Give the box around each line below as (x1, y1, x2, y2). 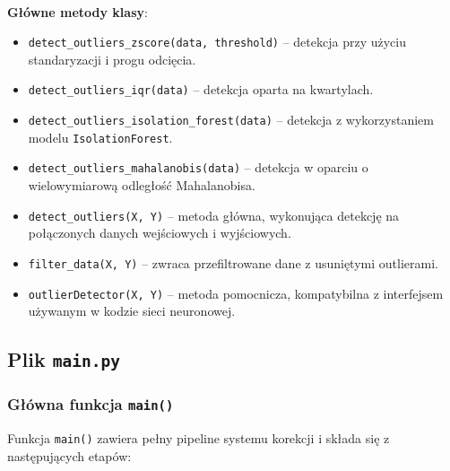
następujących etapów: (7, 446, 132, 465)
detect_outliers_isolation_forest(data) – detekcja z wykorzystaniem (28, 110, 434, 129)
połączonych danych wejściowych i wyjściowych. (28, 223, 291, 242)
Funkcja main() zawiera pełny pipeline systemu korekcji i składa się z (7, 428, 390, 447)
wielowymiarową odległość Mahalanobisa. (28, 176, 255, 195)
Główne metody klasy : (7, 2, 148, 21)
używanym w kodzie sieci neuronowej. (28, 301, 236, 320)
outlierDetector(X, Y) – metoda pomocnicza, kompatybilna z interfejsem (28, 283, 444, 302)
